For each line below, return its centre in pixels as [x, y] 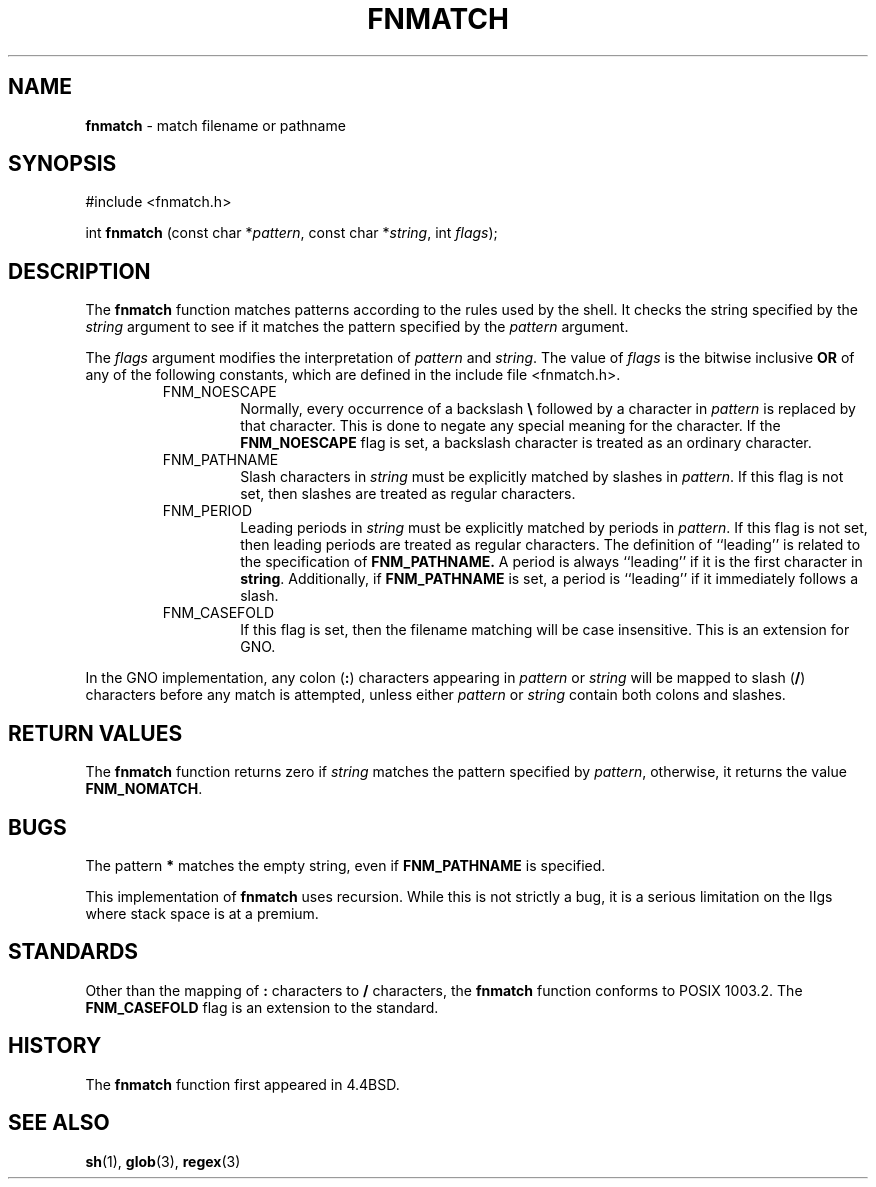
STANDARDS [73, 952]
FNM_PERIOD [207, 511]
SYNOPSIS [62, 164]
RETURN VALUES [95, 733]
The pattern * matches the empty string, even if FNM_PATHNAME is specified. [345, 865]
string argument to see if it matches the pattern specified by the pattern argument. [357, 327]
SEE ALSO [59, 1123]
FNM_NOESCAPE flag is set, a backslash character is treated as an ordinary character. [526, 443]
